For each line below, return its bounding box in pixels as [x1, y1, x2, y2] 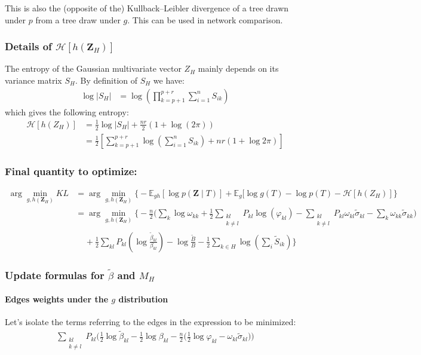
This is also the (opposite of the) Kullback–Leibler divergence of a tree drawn [5, 2, 289, 14]
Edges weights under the [5, 293, 109, 305]
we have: [153, 74, 185, 86]
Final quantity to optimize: [5, 163, 137, 178]
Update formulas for [5, 267, 105, 282]
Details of [5, 39, 52, 54]
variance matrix [5, 74, 62, 86]
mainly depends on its [198, 62, 279, 75]
